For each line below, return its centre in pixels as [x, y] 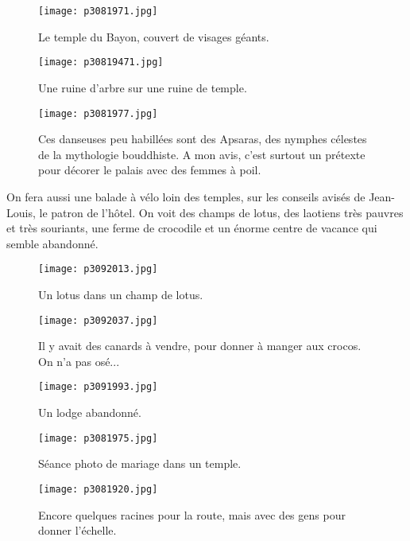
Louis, [21, 212]
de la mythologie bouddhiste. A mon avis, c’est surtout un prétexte [202, 154]
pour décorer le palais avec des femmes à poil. [150, 170]
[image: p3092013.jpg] [98, 269]
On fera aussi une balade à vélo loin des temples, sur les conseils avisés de [186, 196]
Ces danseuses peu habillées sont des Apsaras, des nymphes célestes [203, 139]
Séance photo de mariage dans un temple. [140, 463]
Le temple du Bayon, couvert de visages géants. [154, 36]
